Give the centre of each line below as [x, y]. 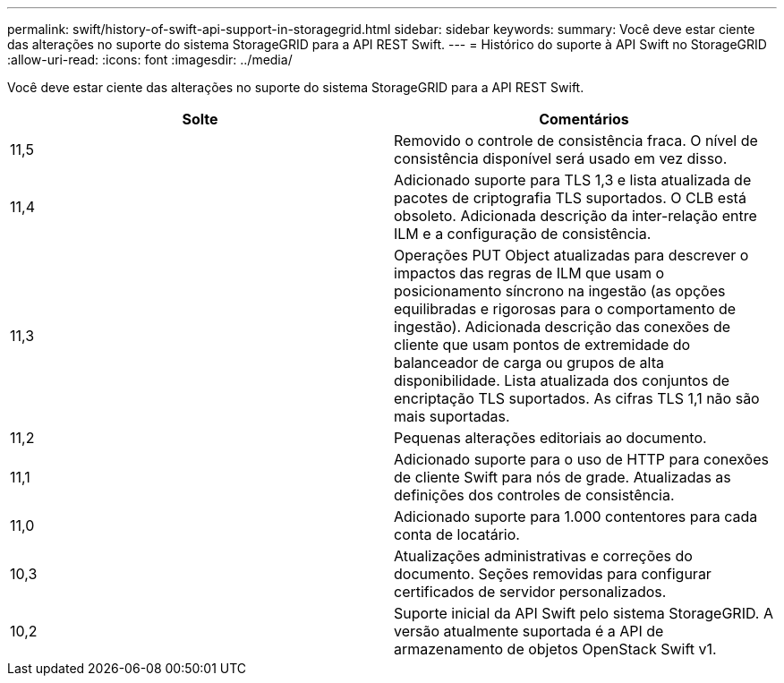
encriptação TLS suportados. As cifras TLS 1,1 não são [577, 398]
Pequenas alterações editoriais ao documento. [550, 438]
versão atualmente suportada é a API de [529, 631]
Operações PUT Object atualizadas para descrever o [571, 255]
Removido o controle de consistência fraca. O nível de [576, 141]
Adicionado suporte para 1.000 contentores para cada [576, 517]
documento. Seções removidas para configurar [553, 574]
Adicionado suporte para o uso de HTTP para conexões [581, 459]
